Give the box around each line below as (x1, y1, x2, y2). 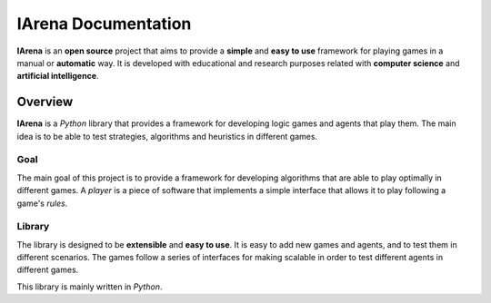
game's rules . (16, 198, 68, 209)
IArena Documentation (16, 14, 192, 34)
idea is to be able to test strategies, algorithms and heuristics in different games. (16, 131, 318, 142)
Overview (16, 94, 74, 110)
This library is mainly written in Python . (16, 281, 163, 292)
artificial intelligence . (16, 71, 99, 82)
